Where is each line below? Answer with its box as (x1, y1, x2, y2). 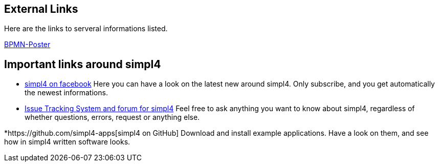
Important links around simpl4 (4, 57, 161, 71)
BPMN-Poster (4, 40, 51, 49)
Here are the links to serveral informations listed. (4, 24, 168, 33)
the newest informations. (25, 88, 108, 97)
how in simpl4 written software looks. (4, 137, 130, 147)
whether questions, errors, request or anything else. (25, 113, 200, 122)
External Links (4, 3, 78, 15)
